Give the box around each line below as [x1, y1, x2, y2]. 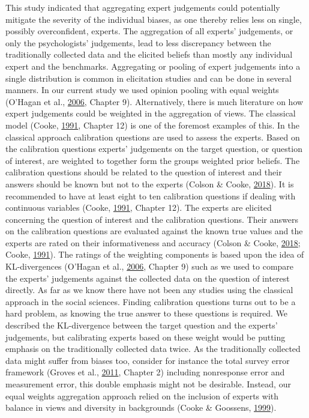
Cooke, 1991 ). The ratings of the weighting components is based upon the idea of [5, 248, 304, 261]
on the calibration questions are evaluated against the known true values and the [5, 225, 303, 237]
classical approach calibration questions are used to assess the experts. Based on [5, 130, 300, 143]
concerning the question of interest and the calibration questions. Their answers [5, 213, 298, 225]
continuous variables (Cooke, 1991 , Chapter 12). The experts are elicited [5, 201, 272, 214]
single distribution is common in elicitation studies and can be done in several [5, 71, 292, 84]
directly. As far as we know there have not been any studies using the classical [5, 283, 293, 296]
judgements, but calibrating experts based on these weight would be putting [5, 330, 286, 343]
